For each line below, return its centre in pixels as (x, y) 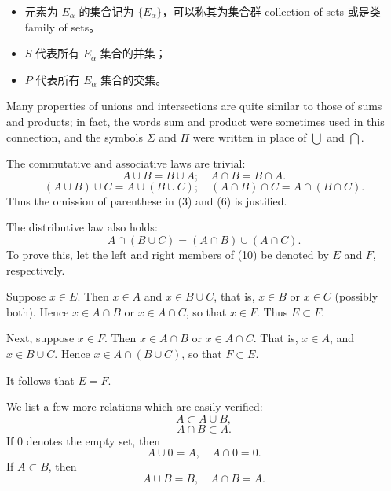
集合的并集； (133, 53)
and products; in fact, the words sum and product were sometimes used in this (195, 121)
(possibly (356, 296)
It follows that (40, 380)
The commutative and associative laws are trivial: (126, 163)
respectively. (36, 269)
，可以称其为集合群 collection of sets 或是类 (271, 11)
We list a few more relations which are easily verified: (135, 406)
